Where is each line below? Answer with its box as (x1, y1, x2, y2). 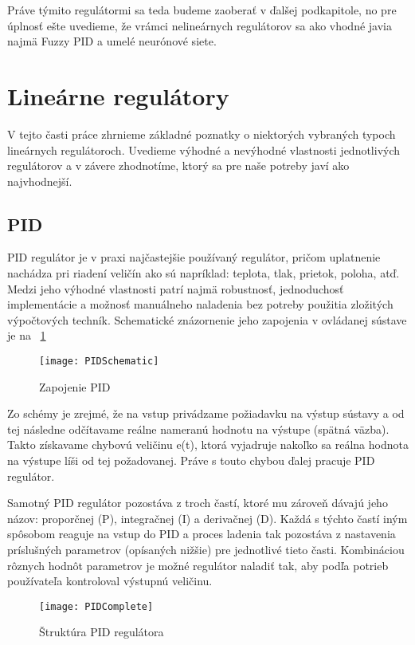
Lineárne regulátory (7, 79, 229, 112)
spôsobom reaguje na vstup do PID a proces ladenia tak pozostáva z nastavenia (7, 525, 396, 542)
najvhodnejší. (7, 172, 72, 189)
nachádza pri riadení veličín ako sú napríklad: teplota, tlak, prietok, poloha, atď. (7, 265, 400, 281)
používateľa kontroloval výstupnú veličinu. (7, 572, 213, 589)
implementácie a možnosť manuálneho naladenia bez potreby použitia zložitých (7, 296, 393, 313)
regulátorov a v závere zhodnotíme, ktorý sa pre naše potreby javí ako (7, 157, 350, 174)
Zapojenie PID (39, 378, 111, 395)
